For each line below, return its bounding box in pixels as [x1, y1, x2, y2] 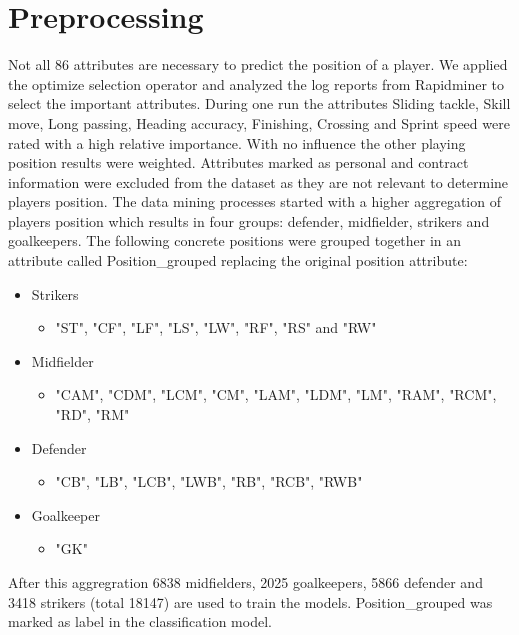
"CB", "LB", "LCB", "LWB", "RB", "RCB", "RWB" [55, 471, 363, 492]
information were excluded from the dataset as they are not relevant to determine [8, 171, 509, 192]
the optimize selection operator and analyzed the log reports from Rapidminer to [8, 73, 505, 94]
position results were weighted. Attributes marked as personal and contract [8, 152, 469, 173]
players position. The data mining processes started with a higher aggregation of [8, 191, 501, 212]
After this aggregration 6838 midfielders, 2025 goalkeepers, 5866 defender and [8, 572, 483, 592]
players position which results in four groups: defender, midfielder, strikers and [8, 210, 490, 231]
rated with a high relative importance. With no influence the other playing [8, 132, 466, 153]
